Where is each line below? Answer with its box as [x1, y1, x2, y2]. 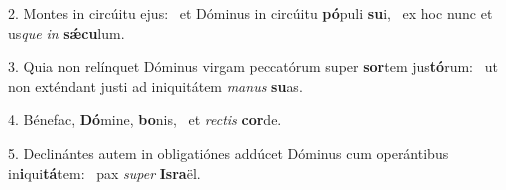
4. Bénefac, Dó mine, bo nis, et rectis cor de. [8, 109, 282, 130]
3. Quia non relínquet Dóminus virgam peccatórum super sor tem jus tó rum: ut [8, 56, 498, 77]
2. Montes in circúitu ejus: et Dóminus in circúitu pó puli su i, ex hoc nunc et [8, 3, 493, 23]
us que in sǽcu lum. [8, 22, 125, 43]
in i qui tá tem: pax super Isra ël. [8, 162, 201, 183]
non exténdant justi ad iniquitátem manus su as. [8, 75, 303, 96]
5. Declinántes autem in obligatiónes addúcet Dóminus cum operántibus [8, 142, 449, 163]
